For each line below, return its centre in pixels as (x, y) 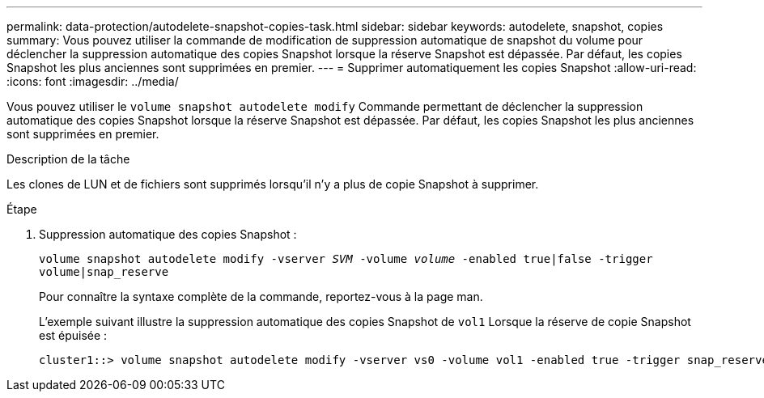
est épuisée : (73, 335)
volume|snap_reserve (104, 272)
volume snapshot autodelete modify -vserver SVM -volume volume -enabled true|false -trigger (346, 259)
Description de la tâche (68, 159)
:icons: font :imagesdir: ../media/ (93, 81)
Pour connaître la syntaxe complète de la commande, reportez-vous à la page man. (261, 296)
